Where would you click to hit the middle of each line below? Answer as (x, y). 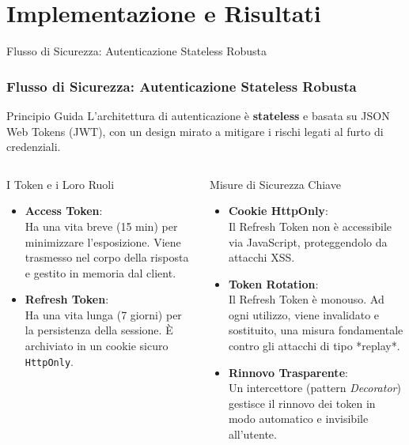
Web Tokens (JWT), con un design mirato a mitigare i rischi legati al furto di (195, 131)
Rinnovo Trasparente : (288, 372)
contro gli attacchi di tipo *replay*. (314, 346)
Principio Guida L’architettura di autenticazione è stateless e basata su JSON (198, 115)
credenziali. (34, 147)
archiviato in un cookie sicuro (97, 346)
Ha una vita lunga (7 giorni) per (103, 314)
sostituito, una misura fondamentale (316, 330)
